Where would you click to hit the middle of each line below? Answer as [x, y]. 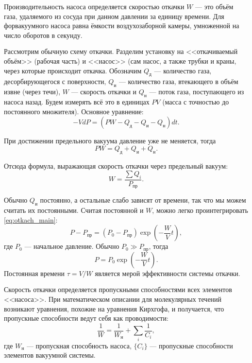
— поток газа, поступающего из [197, 92]
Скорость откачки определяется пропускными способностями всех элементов [118, 289]
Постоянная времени [34, 273]
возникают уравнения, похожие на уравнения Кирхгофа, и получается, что [114, 308]
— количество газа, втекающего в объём [178, 81]
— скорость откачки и [104, 92]
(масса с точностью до [196, 101]
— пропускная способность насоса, [79, 345]
